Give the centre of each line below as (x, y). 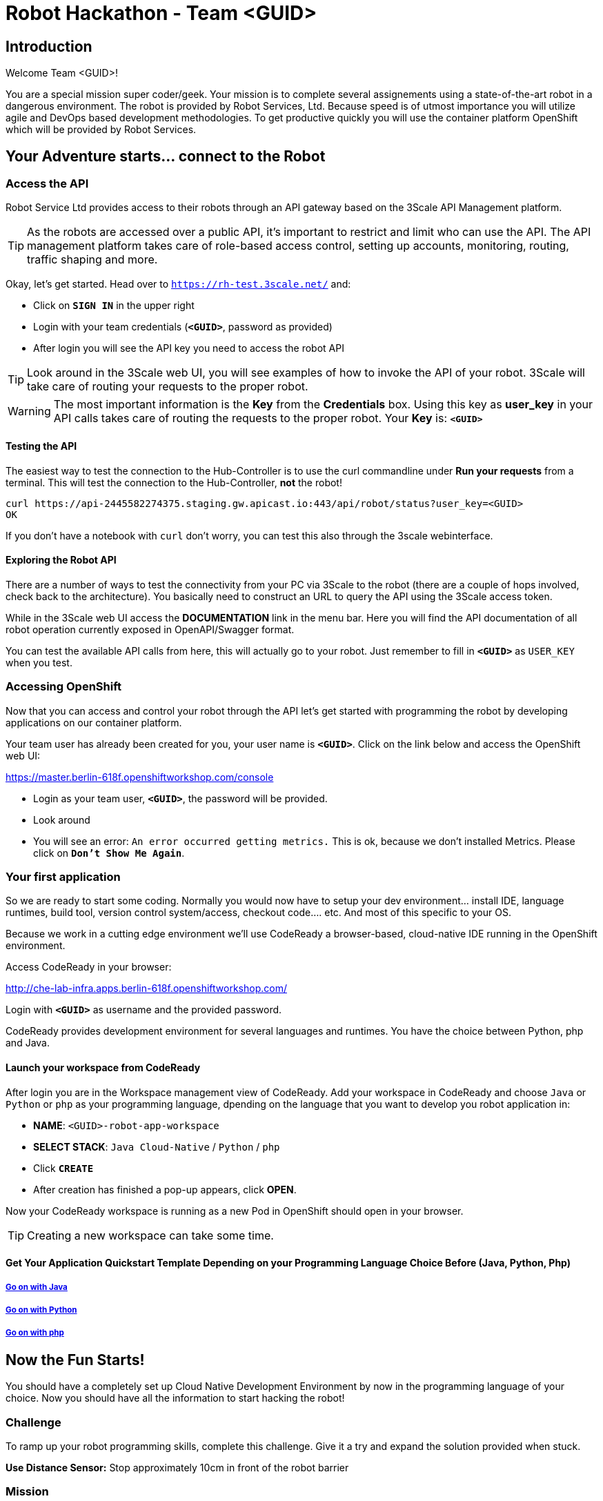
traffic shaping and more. (92, 260)
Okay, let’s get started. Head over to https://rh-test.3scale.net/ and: (178, 284)
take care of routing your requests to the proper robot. (168, 387)
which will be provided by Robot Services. (101, 130)
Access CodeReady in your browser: (89, 967)
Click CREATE (63, 1168)
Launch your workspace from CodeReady (103, 1067)
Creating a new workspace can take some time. (150, 1235)
